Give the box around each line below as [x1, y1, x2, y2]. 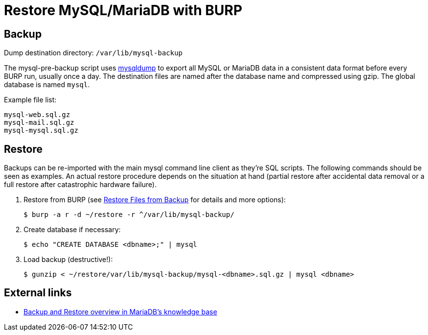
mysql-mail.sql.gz [4, 119, 75, 127]
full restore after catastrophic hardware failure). [4, 180, 157, 189]
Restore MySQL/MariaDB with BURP [4, 2, 243, 19]
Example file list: [4, 96, 57, 104]
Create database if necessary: [24, 225, 121, 234]
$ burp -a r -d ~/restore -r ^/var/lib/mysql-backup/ [24, 211, 234, 219]
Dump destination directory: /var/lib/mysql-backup [4, 48, 183, 57]
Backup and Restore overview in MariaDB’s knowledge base [24, 307, 217, 316]
